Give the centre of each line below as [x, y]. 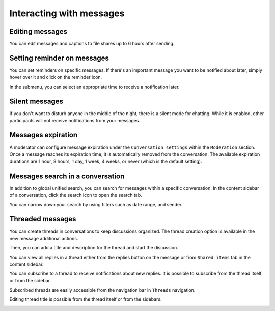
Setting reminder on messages [59, 58]
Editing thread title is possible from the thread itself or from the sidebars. [86, 299]
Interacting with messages [67, 13]
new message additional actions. [44, 238]
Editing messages [38, 31]
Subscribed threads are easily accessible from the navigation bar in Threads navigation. [102, 290]
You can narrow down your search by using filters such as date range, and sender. [96, 205]
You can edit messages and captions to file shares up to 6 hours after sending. [92, 44]
